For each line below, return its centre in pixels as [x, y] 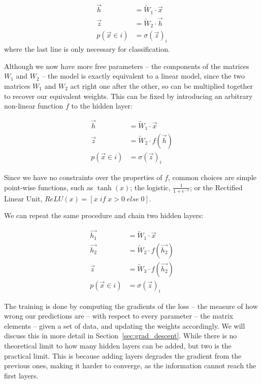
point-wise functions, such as [49, 187]
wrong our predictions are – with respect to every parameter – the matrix [119, 316]
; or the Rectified [216, 187]
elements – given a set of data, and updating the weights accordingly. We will [125, 325]
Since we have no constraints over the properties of [83, 177]
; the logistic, [150, 187]
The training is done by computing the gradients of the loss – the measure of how [131, 306]
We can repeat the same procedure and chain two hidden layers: [104, 215]
